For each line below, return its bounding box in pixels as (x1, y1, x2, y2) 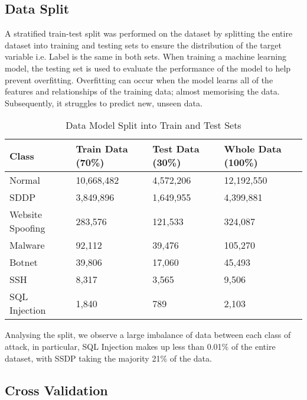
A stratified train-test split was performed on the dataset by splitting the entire (5, 27, 293, 40)
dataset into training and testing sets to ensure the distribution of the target (5, 38, 282, 51)
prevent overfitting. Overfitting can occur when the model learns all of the (5, 73, 273, 86)
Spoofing (9, 221, 45, 235)
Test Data (152, 142, 200, 156)
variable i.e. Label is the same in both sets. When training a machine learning (5, 50, 287, 63)
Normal (9, 173, 41, 187)
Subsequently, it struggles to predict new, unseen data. (5, 96, 203, 109)
